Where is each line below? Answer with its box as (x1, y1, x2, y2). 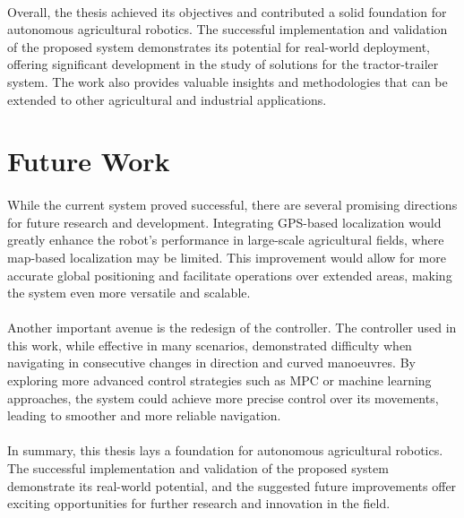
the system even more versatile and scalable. (7, 283, 251, 302)
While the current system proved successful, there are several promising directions (7, 195, 458, 214)
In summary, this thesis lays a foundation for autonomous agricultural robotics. (7, 441, 443, 460)
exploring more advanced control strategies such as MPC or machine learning (7, 371, 432, 390)
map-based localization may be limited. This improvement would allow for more (7, 247, 446, 266)
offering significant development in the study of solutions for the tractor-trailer (7, 55, 439, 73)
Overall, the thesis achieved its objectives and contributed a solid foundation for (7, 2, 447, 21)
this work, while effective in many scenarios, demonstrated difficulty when (7, 335, 412, 354)
